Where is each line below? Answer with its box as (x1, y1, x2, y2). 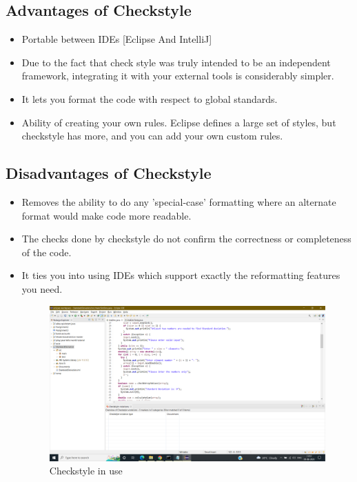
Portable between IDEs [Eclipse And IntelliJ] (21, 32, 212, 46)
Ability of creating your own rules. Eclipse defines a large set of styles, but (21, 115, 336, 129)
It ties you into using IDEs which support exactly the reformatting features (21, 268, 340, 282)
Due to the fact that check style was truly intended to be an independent (21, 55, 331, 69)
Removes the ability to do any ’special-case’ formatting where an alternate (21, 194, 336, 209)
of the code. (21, 244, 72, 259)
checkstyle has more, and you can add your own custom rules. (21, 128, 283, 143)
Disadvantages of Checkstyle (6, 162, 212, 184)
